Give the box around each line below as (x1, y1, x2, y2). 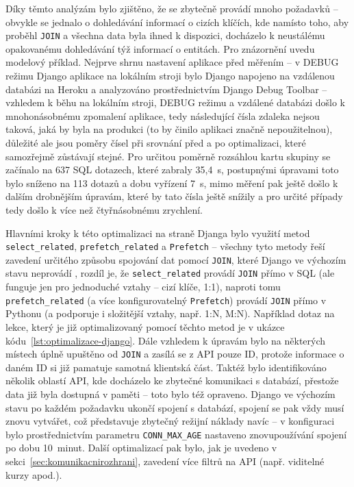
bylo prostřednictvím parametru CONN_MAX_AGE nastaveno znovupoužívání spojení (5, 427, 347, 441)
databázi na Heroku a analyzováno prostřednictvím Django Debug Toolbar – (5, 82, 327, 96)
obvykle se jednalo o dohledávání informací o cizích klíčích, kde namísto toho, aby (5, 14, 349, 29)
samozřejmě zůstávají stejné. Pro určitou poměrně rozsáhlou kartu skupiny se (5, 149, 331, 163)
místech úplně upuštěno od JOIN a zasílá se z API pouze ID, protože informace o (5, 347, 344, 361)
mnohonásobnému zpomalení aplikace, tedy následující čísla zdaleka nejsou (5, 108, 320, 123)
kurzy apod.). (5, 467, 62, 482)
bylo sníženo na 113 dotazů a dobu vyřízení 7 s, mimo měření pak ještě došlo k (5, 175, 338, 190)
